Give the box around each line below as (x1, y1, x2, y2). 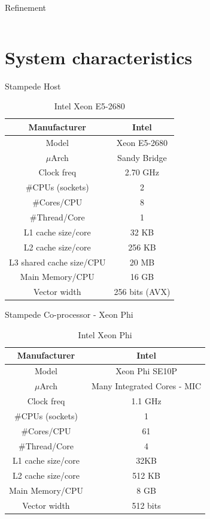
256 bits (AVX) (114, 285, 171, 298)
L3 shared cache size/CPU (9, 255, 106, 268)
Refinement (5, 1, 47, 13)
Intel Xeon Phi (78, 328, 132, 341)
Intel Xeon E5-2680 (54, 100, 125, 112)
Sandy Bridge (117, 151, 167, 163)
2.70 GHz (124, 166, 160, 178)
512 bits (132, 499, 161, 511)
